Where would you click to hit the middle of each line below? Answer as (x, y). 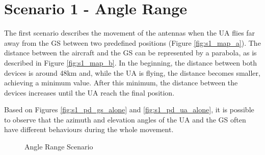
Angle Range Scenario (59, 147)
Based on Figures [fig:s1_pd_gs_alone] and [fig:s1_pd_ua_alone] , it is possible (129, 110)
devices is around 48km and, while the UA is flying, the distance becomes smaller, (132, 72)
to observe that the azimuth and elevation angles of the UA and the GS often (125, 119)
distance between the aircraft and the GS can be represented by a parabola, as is (130, 53)
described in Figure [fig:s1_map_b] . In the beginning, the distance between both (131, 62)
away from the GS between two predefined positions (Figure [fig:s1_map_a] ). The (132, 42)
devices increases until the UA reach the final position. (89, 92)
